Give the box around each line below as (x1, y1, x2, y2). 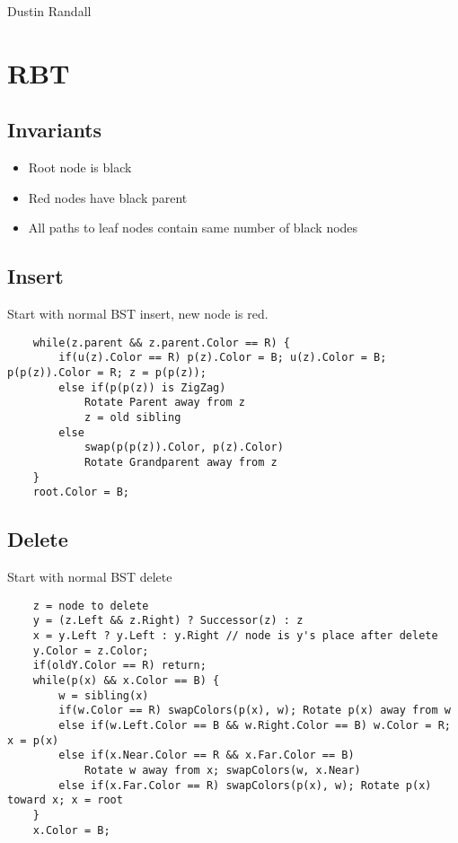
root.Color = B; (32, 486, 130, 499)
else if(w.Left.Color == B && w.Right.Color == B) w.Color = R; (58, 719, 451, 733)
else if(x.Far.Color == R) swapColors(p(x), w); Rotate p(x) (58, 778, 432, 792)
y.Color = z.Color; (32, 644, 149, 657)
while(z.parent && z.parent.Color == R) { (32, 336, 290, 349)
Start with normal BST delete (7, 567, 172, 586)
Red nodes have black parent (28, 188, 188, 206)
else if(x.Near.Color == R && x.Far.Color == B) (58, 749, 355, 762)
